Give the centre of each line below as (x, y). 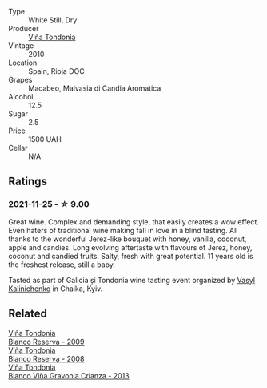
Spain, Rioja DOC (57, 71)
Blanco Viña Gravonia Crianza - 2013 (69, 375)
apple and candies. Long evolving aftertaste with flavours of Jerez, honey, (130, 247)
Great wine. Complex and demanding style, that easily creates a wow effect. (134, 222)
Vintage (21, 46)
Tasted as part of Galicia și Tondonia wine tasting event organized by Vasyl (132, 280)
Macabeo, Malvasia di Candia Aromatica (95, 88)
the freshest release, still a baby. (62, 265)
